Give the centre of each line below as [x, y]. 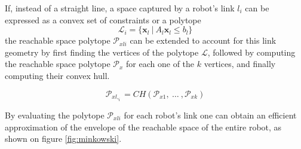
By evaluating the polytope [55, 115]
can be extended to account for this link [203, 40]
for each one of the [160, 64]
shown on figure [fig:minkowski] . [63, 139]
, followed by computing [251, 52]
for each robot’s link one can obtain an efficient [210, 115]
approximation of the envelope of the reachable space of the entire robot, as [143, 127]
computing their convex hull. [57, 75]
